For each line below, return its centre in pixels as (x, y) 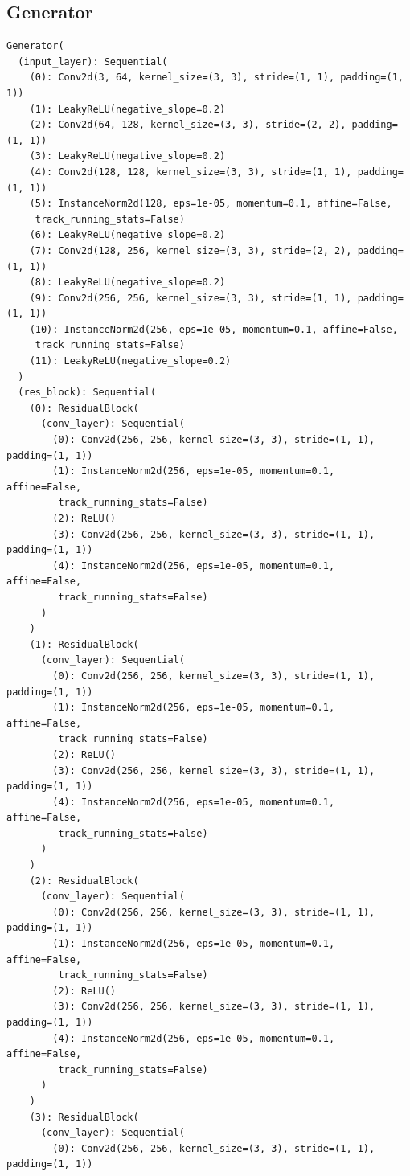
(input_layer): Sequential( (93, 61)
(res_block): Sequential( (87, 393)
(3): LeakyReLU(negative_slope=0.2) (127, 156)
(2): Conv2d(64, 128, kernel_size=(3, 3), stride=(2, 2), (188, 125)
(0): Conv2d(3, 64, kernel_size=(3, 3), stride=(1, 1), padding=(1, (216, 78)
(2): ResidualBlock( (84, 881)
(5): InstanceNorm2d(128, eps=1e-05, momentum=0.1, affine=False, (211, 204)
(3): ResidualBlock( (84, 1117)
